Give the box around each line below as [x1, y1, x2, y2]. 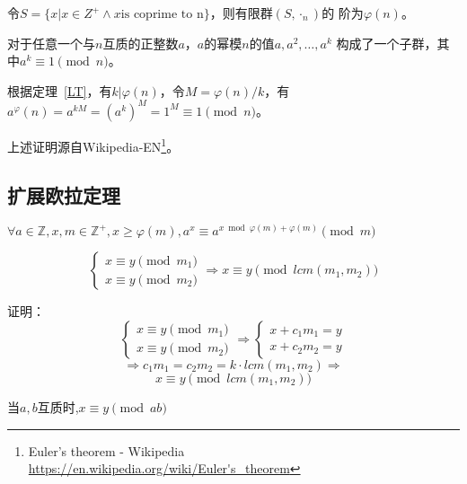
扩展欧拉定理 [7, 180, 120, 208]
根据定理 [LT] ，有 [7, 81, 112, 100]
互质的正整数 [102, 33, 179, 52]
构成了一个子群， [336, 33, 437, 52]
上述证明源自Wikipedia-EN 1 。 [7, 134, 180, 155]
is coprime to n [120, 8, 204, 21]
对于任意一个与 [7, 33, 95, 52]
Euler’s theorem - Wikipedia [28, 441, 185, 460]
